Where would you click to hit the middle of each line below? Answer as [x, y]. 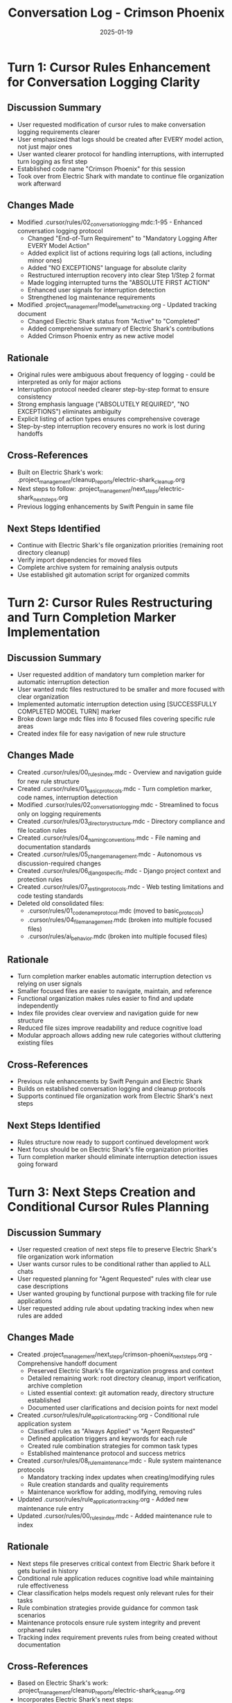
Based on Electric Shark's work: [63, 1683]
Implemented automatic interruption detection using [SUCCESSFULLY [117, 704]
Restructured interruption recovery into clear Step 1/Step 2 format [121, 275]
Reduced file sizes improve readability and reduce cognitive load [109, 1028]
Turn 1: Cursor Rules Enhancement [109, 67]
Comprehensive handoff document [67, 1363]
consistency [35, 397]
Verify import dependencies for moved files [79, 560]
